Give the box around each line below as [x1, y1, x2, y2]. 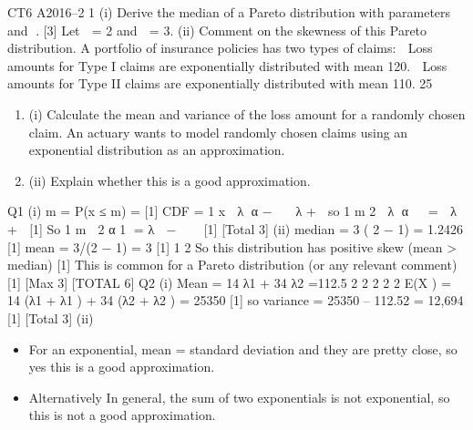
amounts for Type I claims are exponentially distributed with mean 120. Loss [7, 56, 447, 75]
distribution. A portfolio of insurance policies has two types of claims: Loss [7, 38, 433, 57]
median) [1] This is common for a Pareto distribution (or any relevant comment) [7, 255, 458, 274]
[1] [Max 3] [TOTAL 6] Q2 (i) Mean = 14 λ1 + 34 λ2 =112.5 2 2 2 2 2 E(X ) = [7, 272, 451, 292]
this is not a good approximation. [28, 405, 216, 425]
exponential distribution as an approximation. [28, 140, 285, 159]
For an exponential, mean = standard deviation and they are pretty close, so [28, 339, 458, 358]
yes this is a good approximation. [28, 357, 215, 376]
